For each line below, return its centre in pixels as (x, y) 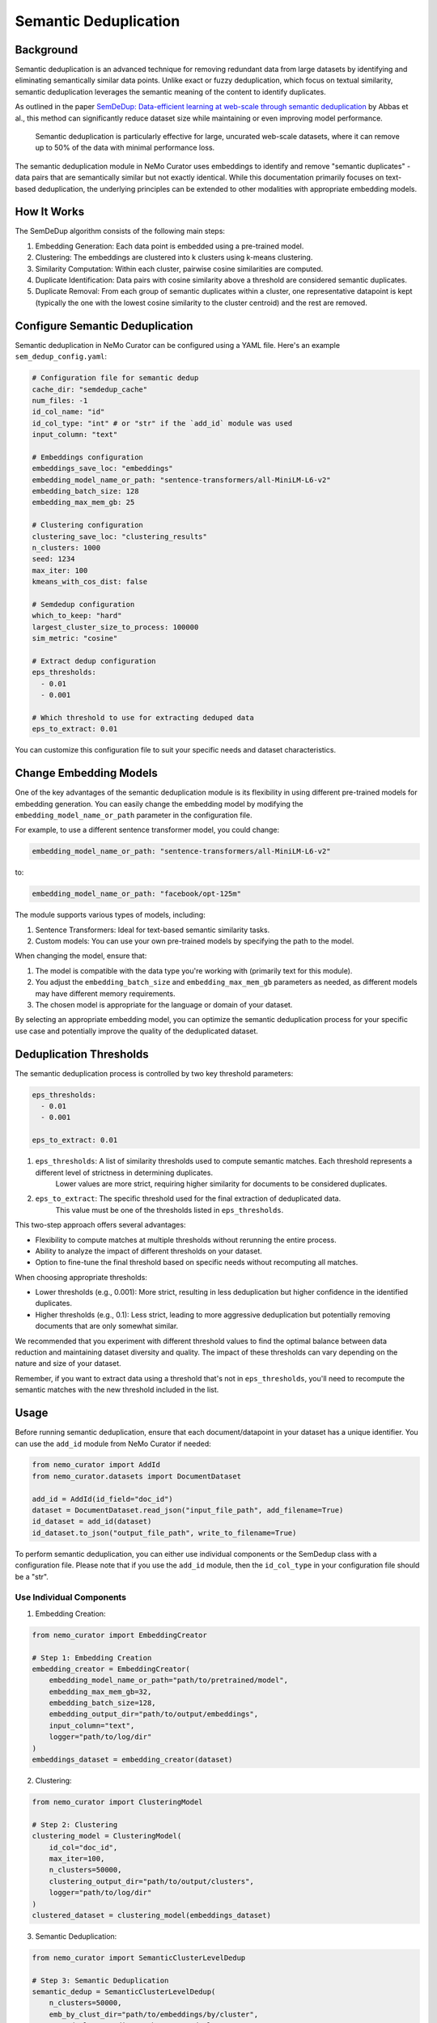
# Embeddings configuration (87, 457)
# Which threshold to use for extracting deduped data (143, 717)
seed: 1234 (53, 559)
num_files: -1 (60, 400)
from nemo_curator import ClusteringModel (117, 1802)
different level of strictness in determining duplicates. (124, 1173)
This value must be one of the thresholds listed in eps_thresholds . (170, 1210)
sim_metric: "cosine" (75, 638)
